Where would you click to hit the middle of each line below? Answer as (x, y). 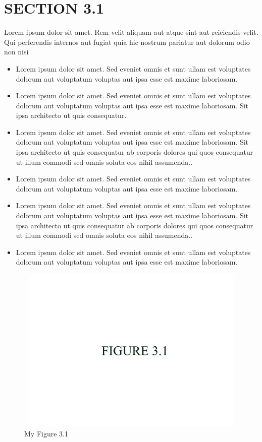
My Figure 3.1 (46, 433)
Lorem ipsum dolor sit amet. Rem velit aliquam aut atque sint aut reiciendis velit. (131, 32)
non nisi (16, 52)
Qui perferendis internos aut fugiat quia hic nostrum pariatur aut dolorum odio (127, 42)
